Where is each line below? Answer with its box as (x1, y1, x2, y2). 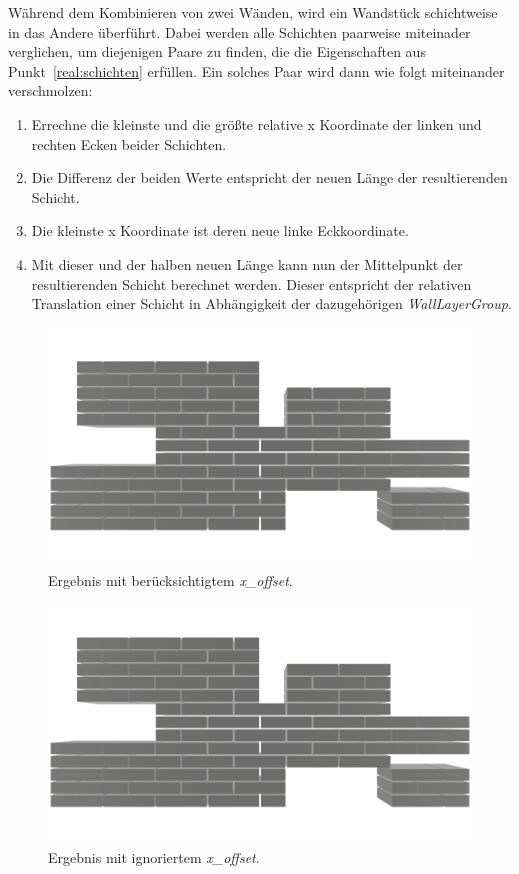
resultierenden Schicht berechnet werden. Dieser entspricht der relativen (31, 273, 472, 294)
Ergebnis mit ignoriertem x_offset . (48, 846, 260, 867)
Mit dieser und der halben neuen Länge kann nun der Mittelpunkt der (31, 253, 463, 274)
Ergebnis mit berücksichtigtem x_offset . (48, 569, 293, 590)
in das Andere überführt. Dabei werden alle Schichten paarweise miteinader (8, 21, 471, 42)
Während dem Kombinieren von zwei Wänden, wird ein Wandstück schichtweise (8, 2, 498, 22)
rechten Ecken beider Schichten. (31, 133, 227, 154)
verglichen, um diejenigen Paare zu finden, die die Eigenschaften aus (8, 41, 426, 62)
